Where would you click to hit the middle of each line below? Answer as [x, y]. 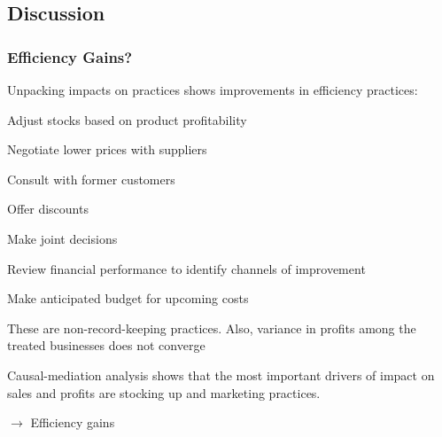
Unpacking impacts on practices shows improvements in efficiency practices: [213, 90]
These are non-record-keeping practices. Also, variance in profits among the [212, 328]
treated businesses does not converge [106, 345]
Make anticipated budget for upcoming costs [128, 298]
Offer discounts [48, 209]
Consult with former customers [91, 179]
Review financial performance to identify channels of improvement [186, 268]
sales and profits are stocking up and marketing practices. [164, 392]
